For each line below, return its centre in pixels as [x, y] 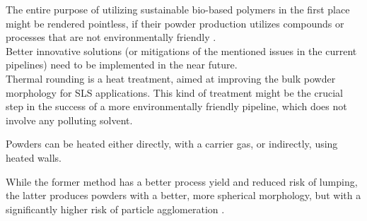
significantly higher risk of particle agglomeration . [115, 209]
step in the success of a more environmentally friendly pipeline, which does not [176, 106]
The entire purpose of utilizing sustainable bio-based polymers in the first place [178, 9]
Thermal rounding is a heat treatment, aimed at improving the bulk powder [171, 78]
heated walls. [34, 157]
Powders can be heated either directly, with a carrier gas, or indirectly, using [172, 144]
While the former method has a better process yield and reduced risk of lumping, [182, 181]
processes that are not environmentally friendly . [111, 37]
